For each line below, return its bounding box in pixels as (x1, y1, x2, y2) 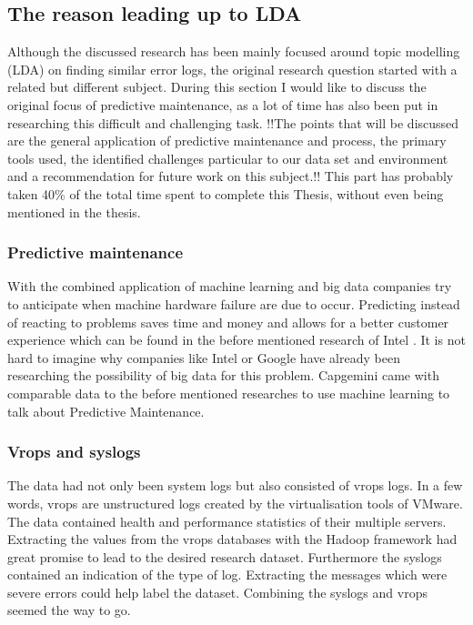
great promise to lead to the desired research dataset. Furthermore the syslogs (7, 547, 442, 566)
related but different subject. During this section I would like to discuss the (7, 77, 427, 96)
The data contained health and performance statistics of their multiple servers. (7, 511, 447, 530)
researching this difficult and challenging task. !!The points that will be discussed (7, 113, 459, 132)
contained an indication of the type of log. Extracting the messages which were (7, 565, 448, 584)
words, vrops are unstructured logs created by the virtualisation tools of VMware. (7, 493, 463, 512)
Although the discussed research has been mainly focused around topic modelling (7, 42, 460, 61)
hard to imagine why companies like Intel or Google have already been (7, 348, 400, 367)
